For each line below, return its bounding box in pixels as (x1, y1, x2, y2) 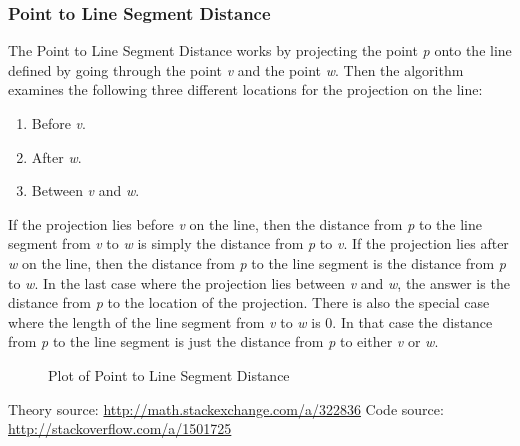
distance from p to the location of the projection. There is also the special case (8, 292, 490, 313)
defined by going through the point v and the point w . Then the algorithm (8, 59, 464, 80)
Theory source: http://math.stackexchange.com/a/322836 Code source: (8, 398, 444, 419)
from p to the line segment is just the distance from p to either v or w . (8, 331, 439, 352)
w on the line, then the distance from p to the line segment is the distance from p (8, 252, 507, 273)
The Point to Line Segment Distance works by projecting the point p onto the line (8, 40, 512, 61)
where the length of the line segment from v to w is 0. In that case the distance (8, 311, 493, 332)
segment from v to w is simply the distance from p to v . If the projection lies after (8, 233, 509, 254)
